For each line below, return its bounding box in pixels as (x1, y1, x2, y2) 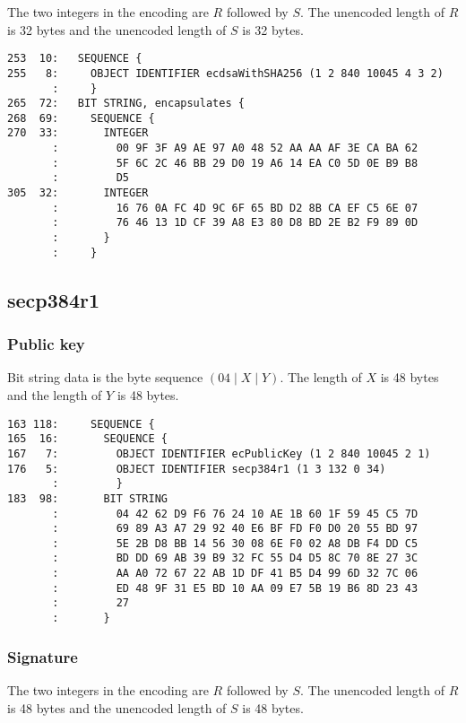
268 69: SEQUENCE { (7, 111, 155, 125)
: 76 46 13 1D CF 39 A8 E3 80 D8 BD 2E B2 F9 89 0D (52, 216, 419, 230)
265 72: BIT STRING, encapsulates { (7, 97, 245, 110)
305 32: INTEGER (7, 187, 149, 200)
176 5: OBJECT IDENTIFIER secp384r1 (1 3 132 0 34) (7, 462, 386, 475)
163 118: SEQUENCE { (7, 417, 155, 431)
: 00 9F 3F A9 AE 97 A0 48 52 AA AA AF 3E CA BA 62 (52, 142, 419, 155)
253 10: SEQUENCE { (7, 52, 142, 65)
